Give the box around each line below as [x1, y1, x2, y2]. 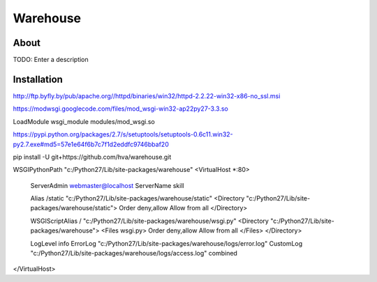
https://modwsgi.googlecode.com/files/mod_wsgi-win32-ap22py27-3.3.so [13, 104, 228, 113]
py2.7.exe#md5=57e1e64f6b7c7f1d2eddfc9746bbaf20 [13, 140, 169, 148]
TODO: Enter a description [13, 56, 89, 64]
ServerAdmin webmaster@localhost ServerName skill [30, 181, 184, 189]
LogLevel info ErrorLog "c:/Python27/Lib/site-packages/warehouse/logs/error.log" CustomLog [30, 239, 303, 247]
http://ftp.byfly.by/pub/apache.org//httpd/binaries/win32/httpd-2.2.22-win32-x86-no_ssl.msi [13, 91, 281, 100]
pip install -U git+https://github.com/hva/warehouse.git [13, 152, 172, 161]
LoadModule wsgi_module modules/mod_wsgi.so [13, 117, 155, 125]
